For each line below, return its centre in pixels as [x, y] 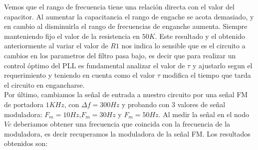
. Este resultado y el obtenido [200, 36]
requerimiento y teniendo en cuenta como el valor [80, 75]
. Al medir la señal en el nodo [204, 114]
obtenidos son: [26, 143]
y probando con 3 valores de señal [174, 104]
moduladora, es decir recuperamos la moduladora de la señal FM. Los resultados [127, 133]
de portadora [24, 104]
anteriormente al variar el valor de [56, 46]
